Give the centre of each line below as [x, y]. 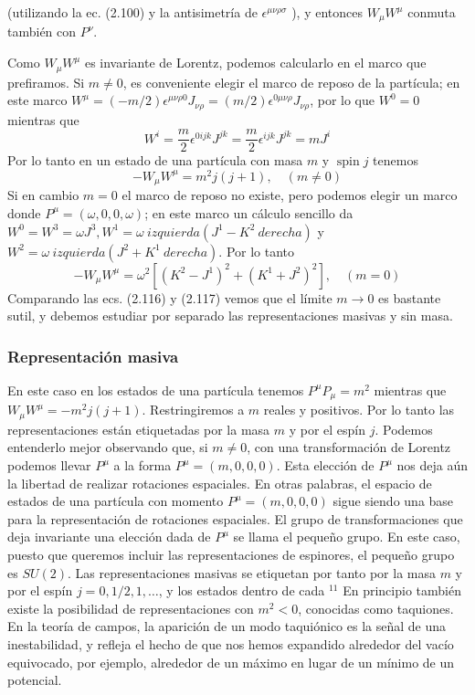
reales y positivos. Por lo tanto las [359, 410]
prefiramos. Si [46, 82]
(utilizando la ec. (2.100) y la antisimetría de [132, 12]
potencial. [35, 680]
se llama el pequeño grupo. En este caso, [347, 537]
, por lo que [342, 100]
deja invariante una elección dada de [109, 537]
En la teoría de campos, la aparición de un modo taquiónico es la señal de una [227, 626]
